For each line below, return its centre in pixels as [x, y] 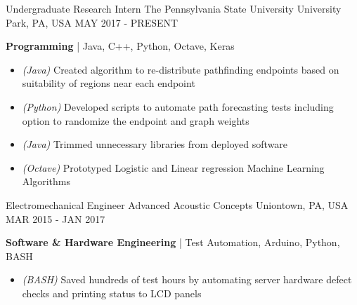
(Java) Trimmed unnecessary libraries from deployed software [155, 144]
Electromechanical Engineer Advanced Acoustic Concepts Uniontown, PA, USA [177, 204]
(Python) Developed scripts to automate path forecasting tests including [178, 106]
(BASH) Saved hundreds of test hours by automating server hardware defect [187, 279]
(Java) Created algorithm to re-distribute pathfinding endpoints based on [181, 69]
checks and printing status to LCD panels [112, 293]
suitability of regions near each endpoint [109, 83]
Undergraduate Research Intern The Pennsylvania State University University [174, 8]
